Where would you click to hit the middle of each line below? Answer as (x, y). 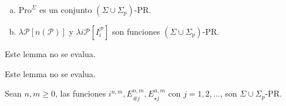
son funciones (136, 31)
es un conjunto (65, 9)
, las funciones (81, 93)
